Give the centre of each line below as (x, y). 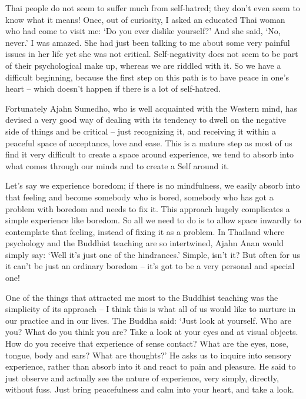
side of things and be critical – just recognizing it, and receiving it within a (141, 131)
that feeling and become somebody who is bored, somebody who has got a (139, 197)
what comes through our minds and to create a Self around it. (117, 165)
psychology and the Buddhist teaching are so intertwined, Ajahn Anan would (145, 243)
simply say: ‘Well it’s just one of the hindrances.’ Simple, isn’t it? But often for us (153, 254)
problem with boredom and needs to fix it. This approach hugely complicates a (148, 208)
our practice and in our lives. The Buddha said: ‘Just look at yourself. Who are (148, 320)
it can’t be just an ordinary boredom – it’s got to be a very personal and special (150, 266)
